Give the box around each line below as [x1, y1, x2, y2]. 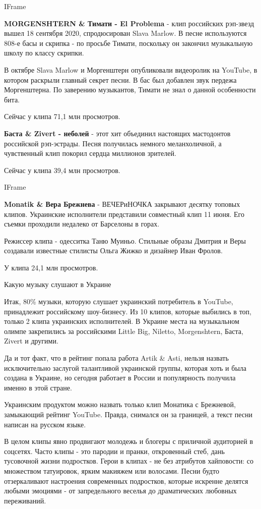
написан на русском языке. [4, 419, 86, 429]
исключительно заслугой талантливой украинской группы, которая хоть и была [4, 362, 246, 373]
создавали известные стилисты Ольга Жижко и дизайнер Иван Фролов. [4, 245, 223, 256]
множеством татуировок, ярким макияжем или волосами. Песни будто [4, 465, 219, 476]
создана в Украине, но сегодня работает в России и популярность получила [4, 372, 236, 383]
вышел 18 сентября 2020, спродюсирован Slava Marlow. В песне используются [4, 28, 247, 38]
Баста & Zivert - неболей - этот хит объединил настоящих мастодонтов [4, 128, 231, 138]
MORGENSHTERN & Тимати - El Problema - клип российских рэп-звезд [4, 18, 254, 28]
